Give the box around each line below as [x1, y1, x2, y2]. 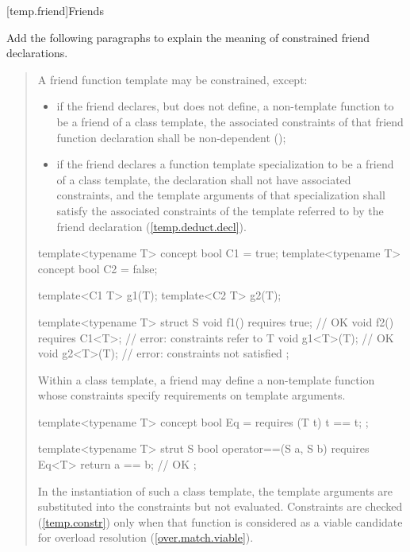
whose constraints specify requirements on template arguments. [37, 387, 346, 403]
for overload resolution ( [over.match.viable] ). [37, 529, 254, 546]
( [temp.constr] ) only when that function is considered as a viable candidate [37, 513, 403, 530]
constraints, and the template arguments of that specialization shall [56, 187, 385, 203]
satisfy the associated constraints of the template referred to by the [56, 202, 384, 218]
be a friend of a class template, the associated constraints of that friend [56, 113, 404, 129]
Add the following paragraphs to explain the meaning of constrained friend [6, 29, 370, 45]
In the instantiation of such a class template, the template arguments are [37, 482, 393, 499]
